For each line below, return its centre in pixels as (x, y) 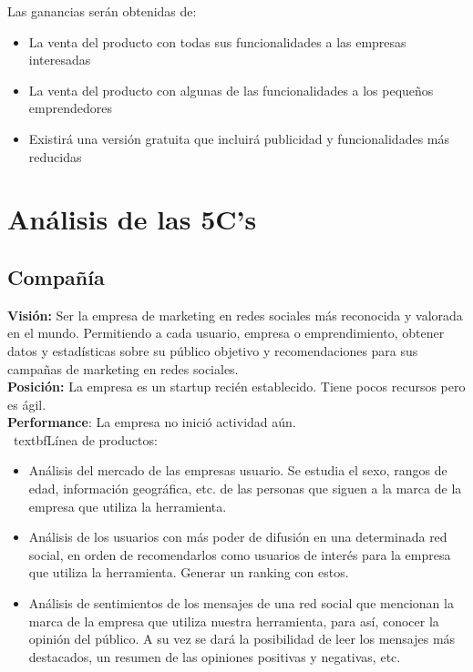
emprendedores (70, 108)
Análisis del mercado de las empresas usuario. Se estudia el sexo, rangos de (238, 470)
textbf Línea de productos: (85, 439)
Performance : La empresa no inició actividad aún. (152, 422)
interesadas (60, 60)
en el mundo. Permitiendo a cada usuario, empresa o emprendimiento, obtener (226, 333)
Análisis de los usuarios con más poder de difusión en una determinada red (238, 537)
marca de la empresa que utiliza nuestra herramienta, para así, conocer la (234, 621)
